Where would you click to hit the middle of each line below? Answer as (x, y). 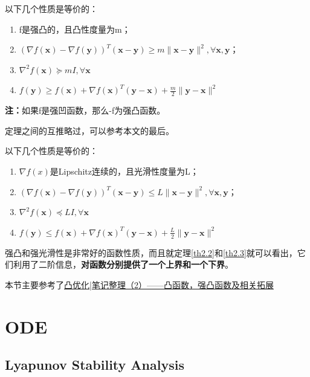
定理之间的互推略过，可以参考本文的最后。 (89, 130)
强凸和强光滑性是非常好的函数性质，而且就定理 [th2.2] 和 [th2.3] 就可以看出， (151, 252)
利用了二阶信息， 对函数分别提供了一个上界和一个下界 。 (123, 264)
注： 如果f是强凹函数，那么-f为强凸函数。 (85, 110)
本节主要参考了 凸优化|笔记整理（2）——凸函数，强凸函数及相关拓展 (139, 284)
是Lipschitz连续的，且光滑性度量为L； (124, 171)
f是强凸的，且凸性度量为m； (75, 29)
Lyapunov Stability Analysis (95, 365)
